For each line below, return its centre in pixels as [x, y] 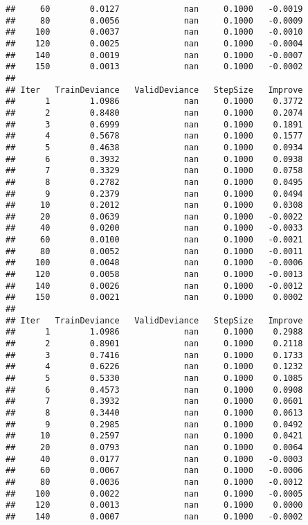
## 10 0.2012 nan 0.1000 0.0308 [154, 205]
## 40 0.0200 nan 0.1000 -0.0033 [154, 228]
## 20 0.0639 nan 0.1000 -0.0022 [154, 216]
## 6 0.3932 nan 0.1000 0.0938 [154, 159]
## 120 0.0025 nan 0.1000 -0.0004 [154, 43]
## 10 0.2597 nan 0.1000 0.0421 [154, 436]
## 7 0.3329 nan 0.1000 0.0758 [154, 171]
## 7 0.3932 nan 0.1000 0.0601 [154, 401]
